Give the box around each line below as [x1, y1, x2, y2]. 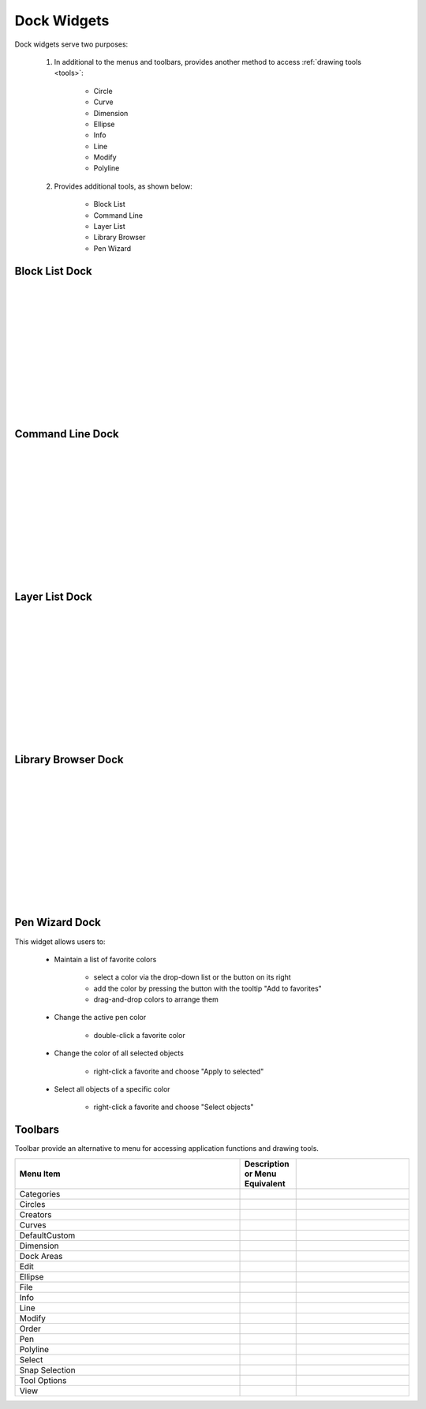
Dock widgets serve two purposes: [14, 39, 129, 49]
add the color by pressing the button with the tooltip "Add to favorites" [93, 984, 323, 993]
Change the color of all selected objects [54, 1048, 185, 1058]
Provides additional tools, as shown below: [54, 182, 193, 191]
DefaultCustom [19, 1230, 76, 1241]
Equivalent [244, 1178, 286, 1189]
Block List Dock [14, 264, 92, 278]
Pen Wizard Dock [14, 916, 102, 929]
